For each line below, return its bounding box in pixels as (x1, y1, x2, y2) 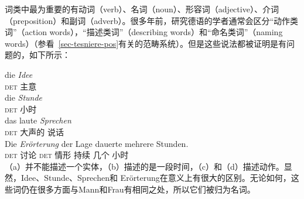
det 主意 (5, 80, 37, 92)
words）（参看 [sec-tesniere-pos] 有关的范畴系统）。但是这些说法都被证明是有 (5, 37, 287, 49)
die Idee (5, 68, 33, 80)
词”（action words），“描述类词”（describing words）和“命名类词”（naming (5, 26, 283, 38)
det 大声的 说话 (5, 125, 64, 138)
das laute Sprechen (5, 114, 71, 126)
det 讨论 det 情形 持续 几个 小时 (5, 149, 129, 161)
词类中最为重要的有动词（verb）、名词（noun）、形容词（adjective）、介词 (5, 3, 279, 15)
